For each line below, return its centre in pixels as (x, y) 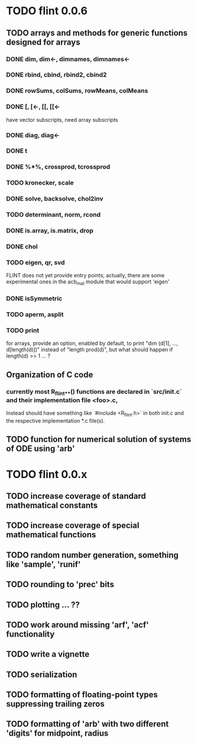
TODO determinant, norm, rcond (53, 215)
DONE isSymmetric (34, 299)
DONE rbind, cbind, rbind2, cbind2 (56, 75)
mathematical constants (52, 505)
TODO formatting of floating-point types (82, 695)
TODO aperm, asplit (35, 314)
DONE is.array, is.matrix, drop (50, 231)
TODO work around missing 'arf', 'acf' (77, 625)
